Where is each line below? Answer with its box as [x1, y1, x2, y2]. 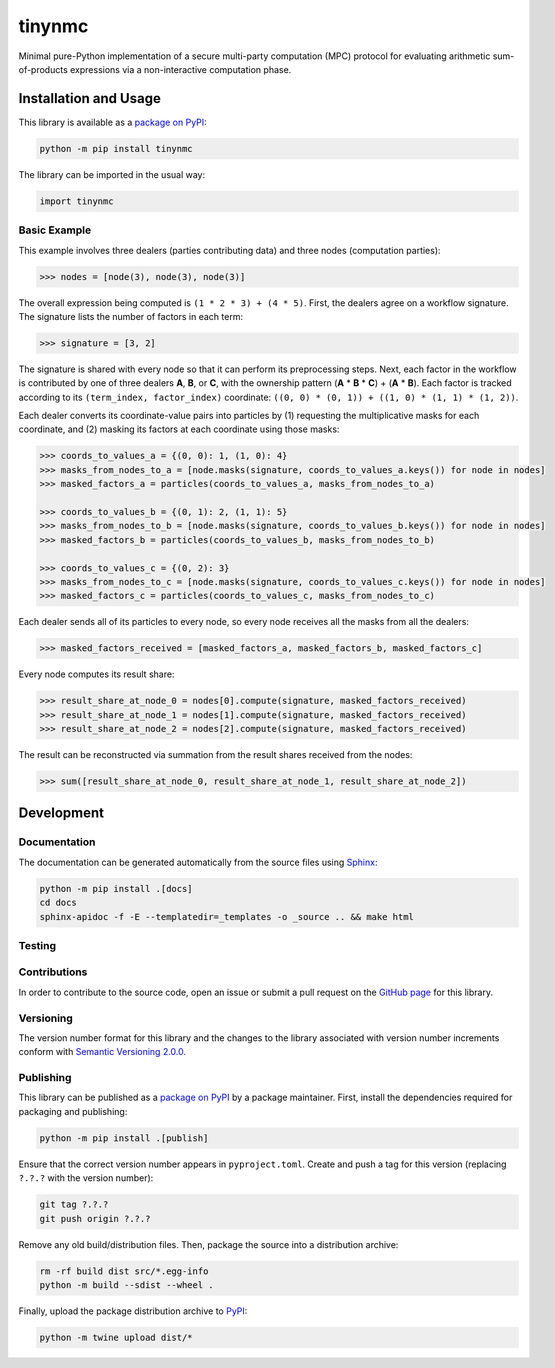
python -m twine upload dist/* [39, 1331, 194, 1343]
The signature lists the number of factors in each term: [18, 310, 244, 322]
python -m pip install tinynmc [39, 143, 194, 154]
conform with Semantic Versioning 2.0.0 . [18, 1046, 187, 1058]
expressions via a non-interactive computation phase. [70, 63, 292, 75]
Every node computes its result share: [18, 668, 175, 680]
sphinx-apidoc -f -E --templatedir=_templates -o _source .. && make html [39, 911, 415, 922]
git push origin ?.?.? [39, 1213, 151, 1224]
